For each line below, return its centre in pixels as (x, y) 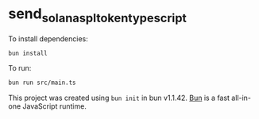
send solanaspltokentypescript (97, 15)
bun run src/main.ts (43, 83)
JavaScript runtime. (55, 106)
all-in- (242, 98)
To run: (20, 68)
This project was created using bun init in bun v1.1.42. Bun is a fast (119, 98)
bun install (28, 53)
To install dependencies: (48, 38)
